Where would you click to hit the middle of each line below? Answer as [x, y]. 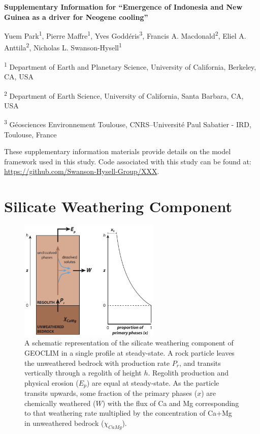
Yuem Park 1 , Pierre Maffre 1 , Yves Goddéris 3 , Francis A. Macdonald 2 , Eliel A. [125, 35]
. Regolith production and [188, 373]
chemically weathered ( [60, 403]
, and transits [200, 363]
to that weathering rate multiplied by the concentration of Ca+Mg [128, 413]
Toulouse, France [30, 134]
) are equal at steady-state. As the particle [153, 382]
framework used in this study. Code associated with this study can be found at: [128, 161]
